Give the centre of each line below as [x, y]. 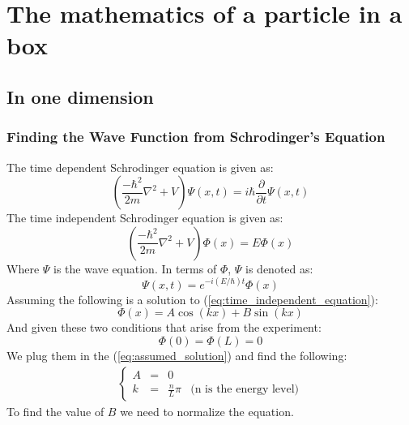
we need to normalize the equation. [207, 411]
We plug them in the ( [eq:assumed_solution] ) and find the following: [177, 356]
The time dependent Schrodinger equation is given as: [140, 167]
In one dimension [80, 96]
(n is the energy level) [245, 390]
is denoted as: [279, 268]
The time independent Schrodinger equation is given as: [145, 218]
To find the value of [55, 411]
